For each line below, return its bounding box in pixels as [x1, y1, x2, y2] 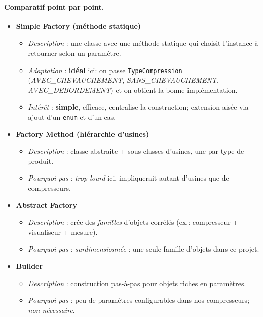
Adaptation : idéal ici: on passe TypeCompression [28, 64, 182, 75]
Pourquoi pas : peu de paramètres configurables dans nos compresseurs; [28, 295, 250, 305]
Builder [16, 261, 43, 271]
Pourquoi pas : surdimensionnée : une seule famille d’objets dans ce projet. [28, 243, 259, 254]
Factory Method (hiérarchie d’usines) [16, 128, 149, 139]
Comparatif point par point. [4, 1, 104, 12]
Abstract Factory [16, 199, 77, 210]
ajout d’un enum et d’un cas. [28, 112, 116, 122]
